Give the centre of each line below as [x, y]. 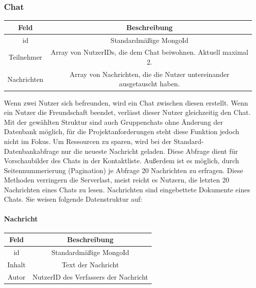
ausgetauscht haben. [149, 84]
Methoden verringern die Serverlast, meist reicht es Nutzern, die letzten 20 [117, 180]
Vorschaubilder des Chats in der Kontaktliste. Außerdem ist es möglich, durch [122, 161]
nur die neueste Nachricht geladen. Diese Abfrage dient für [150, 151]
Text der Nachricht [90, 265]
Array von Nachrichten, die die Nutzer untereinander [149, 74]
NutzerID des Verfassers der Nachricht [90, 276]
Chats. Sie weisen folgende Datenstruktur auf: [73, 199]
